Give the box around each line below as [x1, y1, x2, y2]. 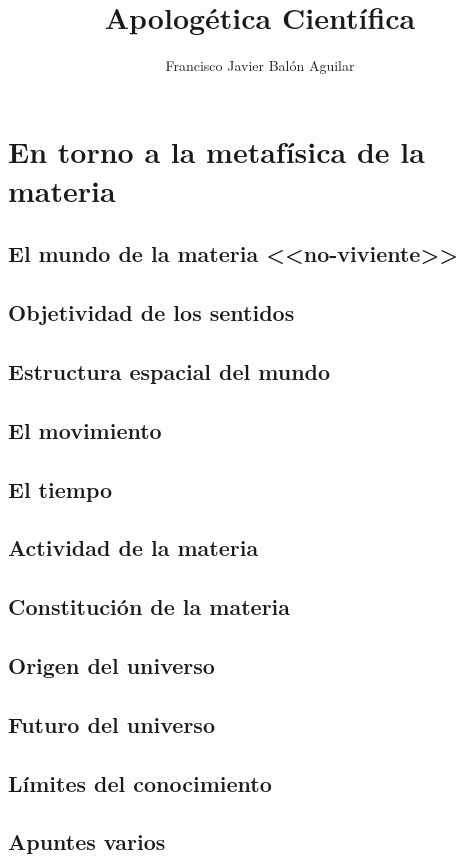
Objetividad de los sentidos [8, 297, 295, 328]
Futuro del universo [8, 708, 215, 739]
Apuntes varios [8, 826, 166, 857]
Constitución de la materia [8, 591, 291, 622]
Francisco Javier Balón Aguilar [165, 55, 355, 76]
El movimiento [8, 414, 162, 445]
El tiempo [8, 473, 113, 504]
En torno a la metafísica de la [8, 130, 425, 171]
